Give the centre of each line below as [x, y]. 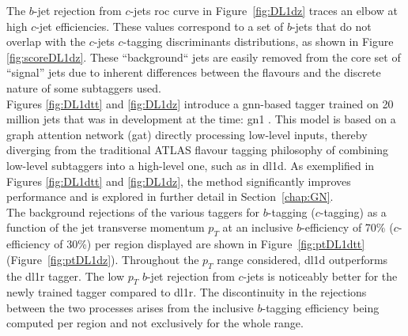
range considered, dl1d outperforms [302, 259]
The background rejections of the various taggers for [133, 211]
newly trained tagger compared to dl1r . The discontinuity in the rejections [187, 292]
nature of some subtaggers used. [84, 87]
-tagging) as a [353, 211]
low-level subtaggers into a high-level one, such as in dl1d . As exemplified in [191, 165]
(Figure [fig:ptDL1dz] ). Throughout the [103, 259]
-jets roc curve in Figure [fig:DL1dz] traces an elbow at [264, 10]
